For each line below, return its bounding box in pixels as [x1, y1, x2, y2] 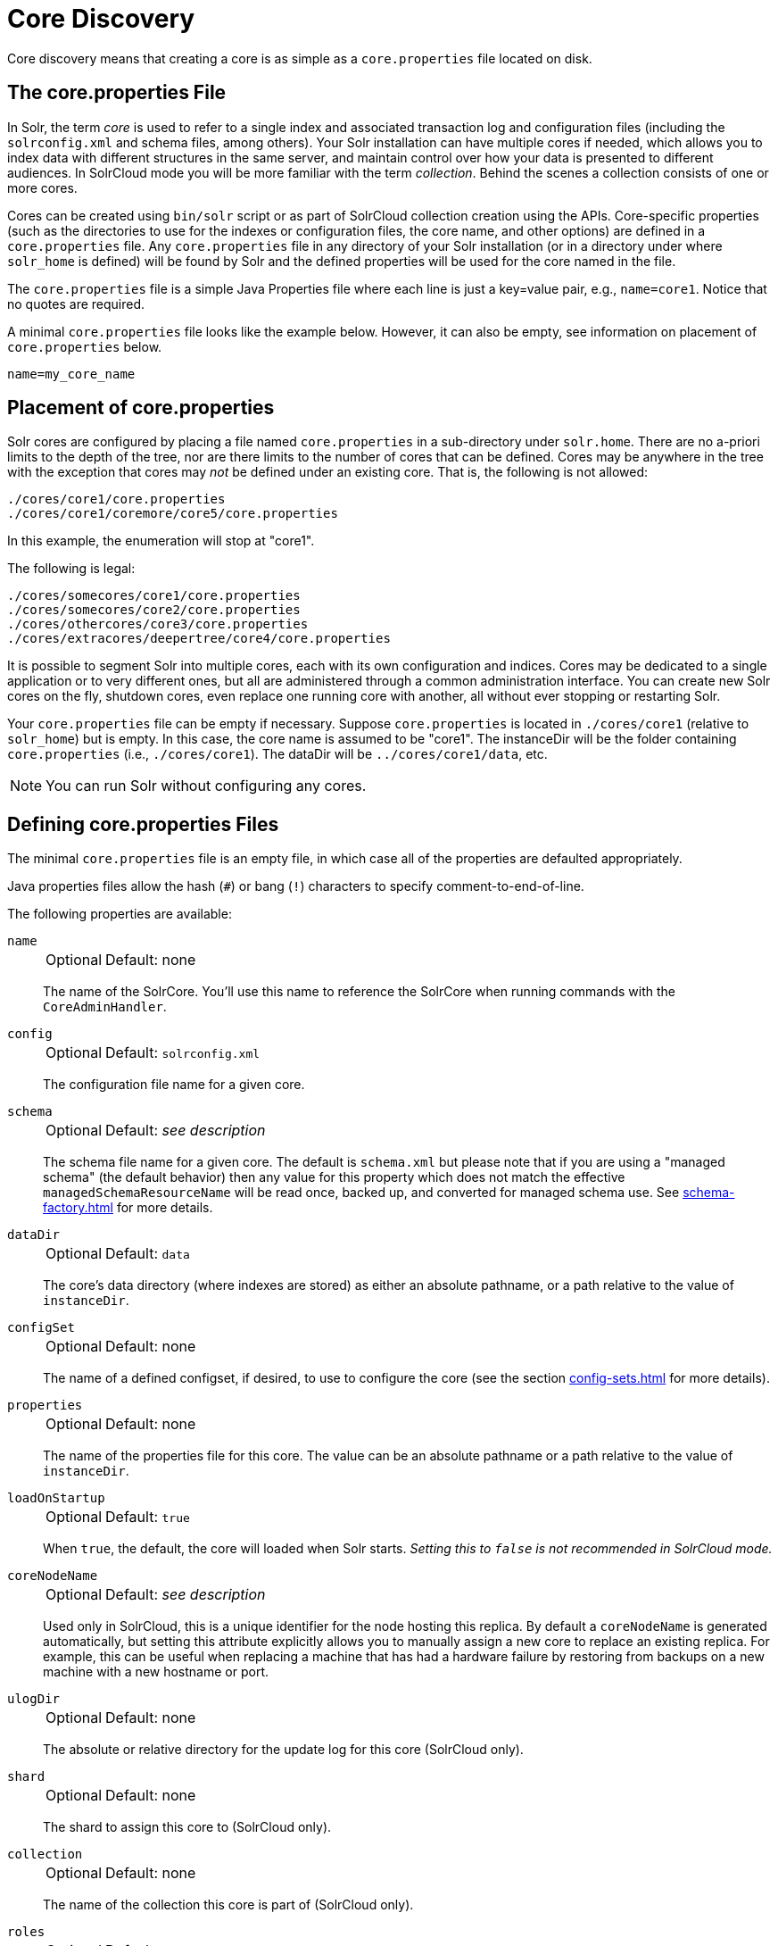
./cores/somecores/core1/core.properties [7, 588, 301, 603]
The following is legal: [7, 561, 136, 577]
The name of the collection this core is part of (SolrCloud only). [43, 1897, 414, 1913]
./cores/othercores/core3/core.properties [7, 617, 309, 632]
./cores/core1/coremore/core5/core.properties [7, 506, 338, 521]
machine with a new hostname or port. [43, 1664, 269, 1680]
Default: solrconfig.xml [105, 1044, 261, 1062]
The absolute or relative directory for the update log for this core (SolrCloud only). [43, 1742, 524, 1758]
